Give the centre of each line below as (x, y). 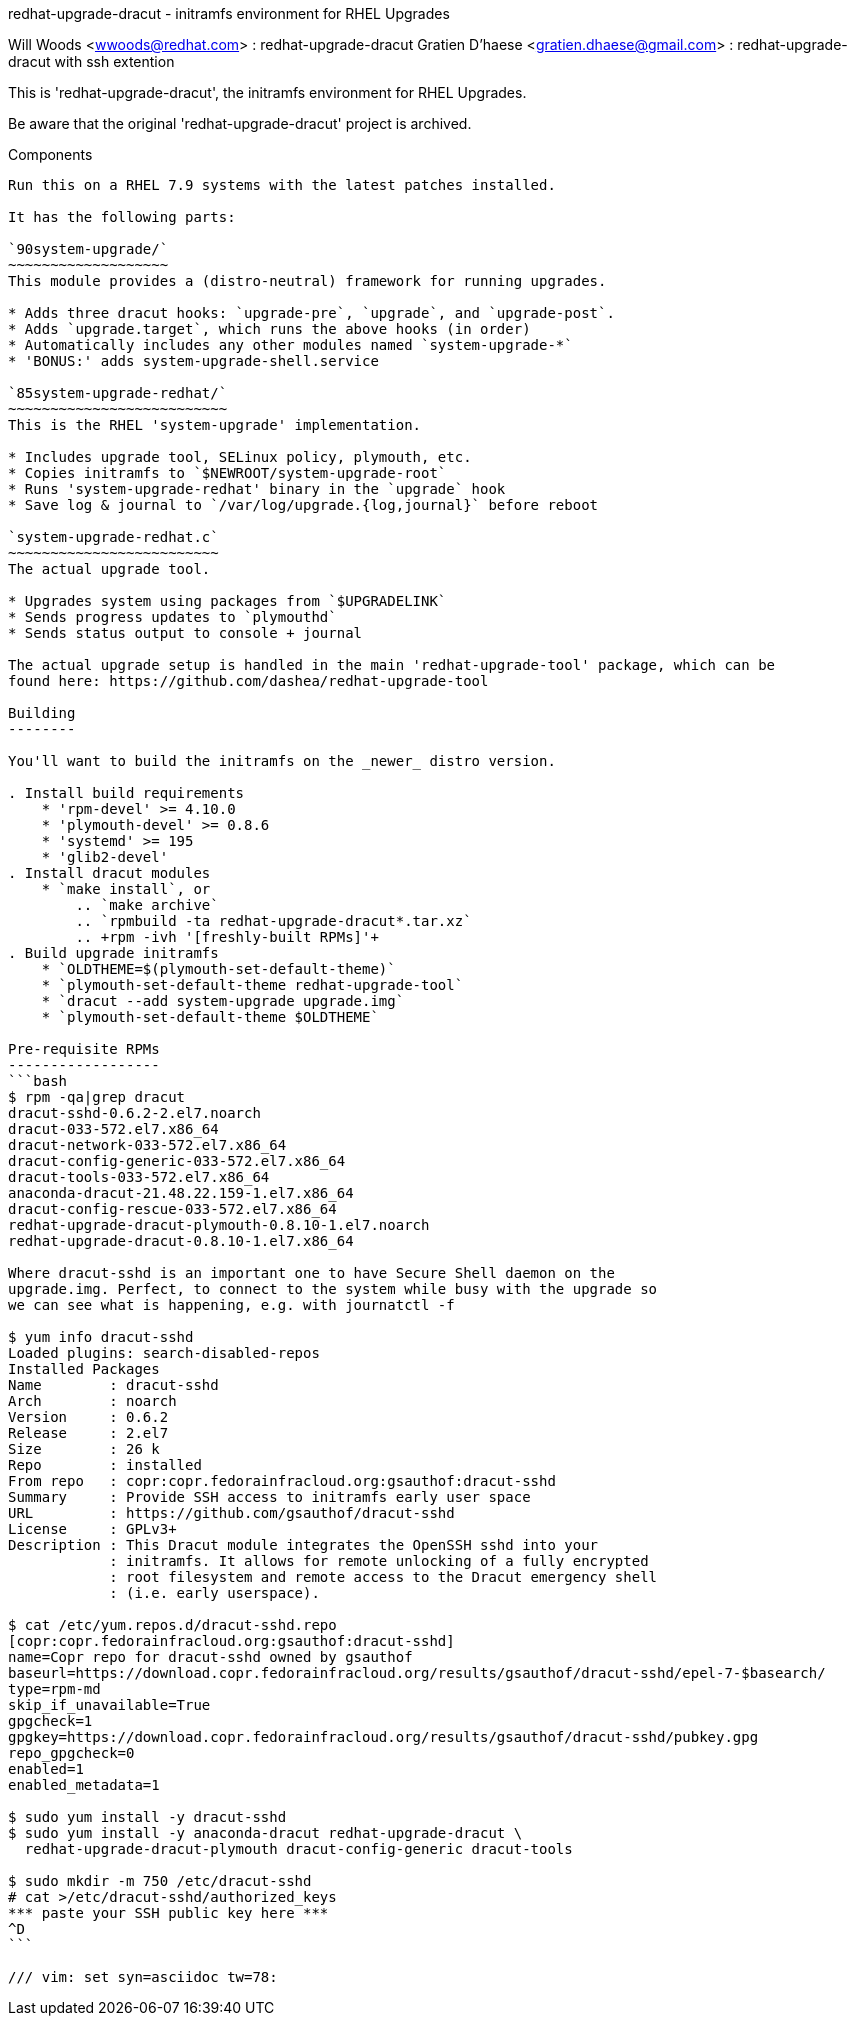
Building (42, 713)
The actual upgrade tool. (109, 569)
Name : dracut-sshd (113, 1385)
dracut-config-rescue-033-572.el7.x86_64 (172, 1209)
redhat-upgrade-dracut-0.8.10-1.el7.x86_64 (181, 1241)
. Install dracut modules (109, 873)
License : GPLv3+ (92, 1529)
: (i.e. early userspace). (214, 1593)
